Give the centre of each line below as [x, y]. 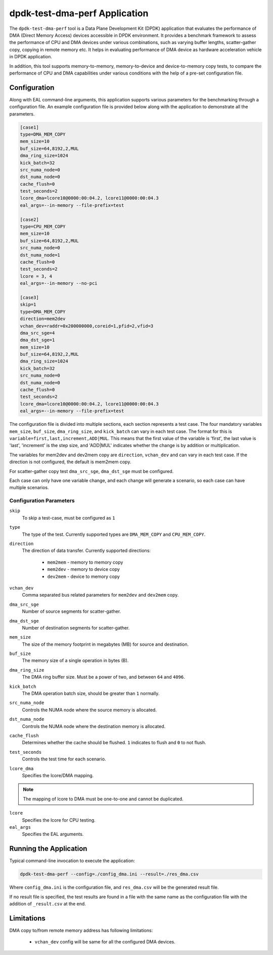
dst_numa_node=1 [40, 255]
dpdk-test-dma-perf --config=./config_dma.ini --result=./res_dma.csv [109, 874]
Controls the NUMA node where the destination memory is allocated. [94, 726]
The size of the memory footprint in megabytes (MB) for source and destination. [105, 644]
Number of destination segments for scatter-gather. [76, 628]
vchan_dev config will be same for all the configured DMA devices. [105, 942]
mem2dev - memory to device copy [83, 569]
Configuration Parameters [42, 501]
